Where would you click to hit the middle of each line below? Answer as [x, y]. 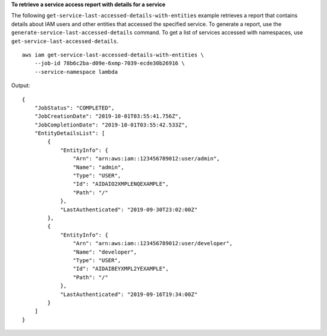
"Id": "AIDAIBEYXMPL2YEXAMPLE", [121, 269]
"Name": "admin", [98, 167]
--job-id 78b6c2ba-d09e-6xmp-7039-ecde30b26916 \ [109, 63]
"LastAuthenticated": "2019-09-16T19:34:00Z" [129, 294]
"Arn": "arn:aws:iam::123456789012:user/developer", [153, 243]
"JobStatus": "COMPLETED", [74, 108]
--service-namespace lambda [76, 72]
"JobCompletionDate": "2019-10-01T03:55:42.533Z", [111, 125]
